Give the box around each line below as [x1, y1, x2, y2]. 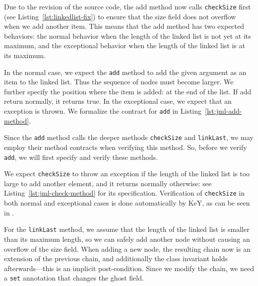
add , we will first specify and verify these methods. [4, 151, 158, 162]
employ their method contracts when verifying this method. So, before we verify [4, 142, 247, 152]
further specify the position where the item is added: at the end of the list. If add [4, 86, 252, 96]
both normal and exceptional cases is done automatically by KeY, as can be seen [4, 198, 250, 208]
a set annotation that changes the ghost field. [4, 273, 144, 283]
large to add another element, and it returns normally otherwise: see [4, 178, 212, 188]
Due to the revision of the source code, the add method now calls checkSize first [4, 1, 251, 11]
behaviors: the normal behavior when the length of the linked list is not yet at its [4, 30, 251, 41]
